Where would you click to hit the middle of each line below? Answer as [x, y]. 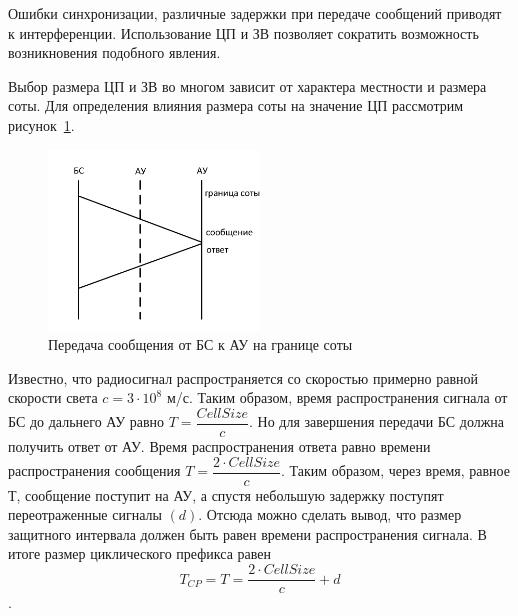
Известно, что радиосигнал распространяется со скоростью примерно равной [243, 377]
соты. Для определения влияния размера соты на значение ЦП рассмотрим [236, 105]
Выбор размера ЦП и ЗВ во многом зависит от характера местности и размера [247, 85]
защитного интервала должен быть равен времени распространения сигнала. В [247, 533]
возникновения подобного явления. [114, 52]
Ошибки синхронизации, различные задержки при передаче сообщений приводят [255, 13]
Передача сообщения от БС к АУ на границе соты [200, 344]
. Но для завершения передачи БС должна [377, 421]
